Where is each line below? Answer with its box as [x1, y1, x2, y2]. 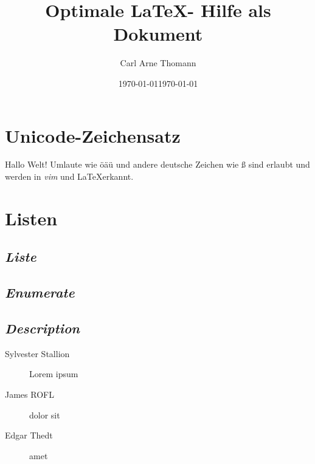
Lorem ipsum [29, 367, 78, 380]
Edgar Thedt [5, 429, 53, 442]
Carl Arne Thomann [120, 56, 196, 69]
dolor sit [29, 408, 60, 421]
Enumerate [5, 283, 75, 302]
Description [5, 318, 80, 337]
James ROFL [5, 387, 54, 400]
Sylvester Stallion [5, 347, 70, 360]
